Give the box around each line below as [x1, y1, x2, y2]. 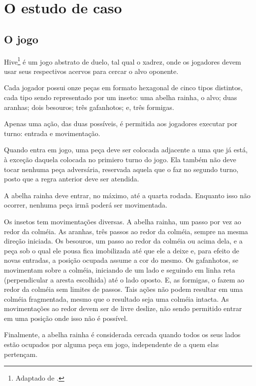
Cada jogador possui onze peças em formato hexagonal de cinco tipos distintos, [4, 82, 243, 93]
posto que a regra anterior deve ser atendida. [4, 174, 139, 184]
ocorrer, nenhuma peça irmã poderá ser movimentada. [4, 200, 167, 210]
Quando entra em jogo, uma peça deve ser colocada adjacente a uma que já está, [4, 144, 248, 155]
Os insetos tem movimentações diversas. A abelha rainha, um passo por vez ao [4, 216, 241, 226]
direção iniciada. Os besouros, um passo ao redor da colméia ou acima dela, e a [4, 236, 243, 246]
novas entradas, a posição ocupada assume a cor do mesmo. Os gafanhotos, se [4, 255, 238, 265]
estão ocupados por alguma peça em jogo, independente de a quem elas [4, 339, 219, 350]
